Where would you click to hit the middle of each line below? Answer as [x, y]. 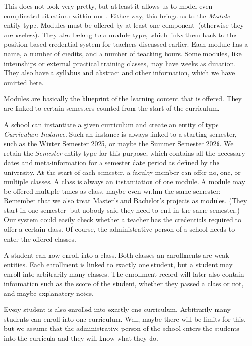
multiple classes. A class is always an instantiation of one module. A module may [125, 182]
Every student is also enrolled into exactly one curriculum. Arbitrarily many [118, 309]
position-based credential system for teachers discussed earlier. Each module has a [126, 44]
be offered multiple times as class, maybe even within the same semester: [112, 191]
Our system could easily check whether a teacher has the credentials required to [123, 219]
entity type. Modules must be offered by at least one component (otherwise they [124, 25]
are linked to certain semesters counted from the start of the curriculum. [112, 108]
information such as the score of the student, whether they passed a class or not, [124, 284]
